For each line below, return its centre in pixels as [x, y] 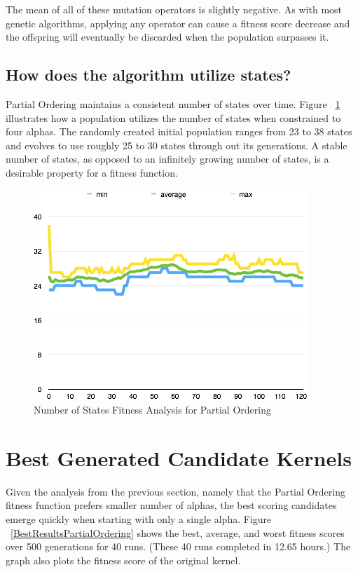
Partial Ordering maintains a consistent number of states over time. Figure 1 [173, 103]
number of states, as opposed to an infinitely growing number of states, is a [167, 159]
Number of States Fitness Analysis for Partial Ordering [152, 410]
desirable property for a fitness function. [92, 172]
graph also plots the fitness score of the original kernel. [123, 560]
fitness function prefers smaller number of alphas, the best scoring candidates [171, 505]
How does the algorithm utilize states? [149, 75]
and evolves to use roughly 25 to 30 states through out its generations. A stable [177, 145]
